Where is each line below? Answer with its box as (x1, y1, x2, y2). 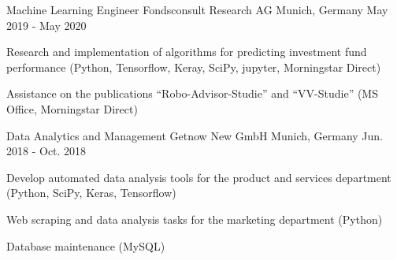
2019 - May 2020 (6, 17, 87, 33)
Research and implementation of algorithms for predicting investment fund (6, 43, 367, 60)
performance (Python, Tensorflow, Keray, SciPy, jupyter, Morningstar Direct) (6, 58, 381, 75)
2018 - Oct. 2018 (6, 143, 87, 159)
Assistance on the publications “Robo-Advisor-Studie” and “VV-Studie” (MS (6, 85, 378, 102)
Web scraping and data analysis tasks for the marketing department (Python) (6, 210, 383, 227)
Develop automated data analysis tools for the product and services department (6, 169, 391, 185)
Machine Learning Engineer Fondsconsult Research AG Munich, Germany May (6, 2, 388, 17)
